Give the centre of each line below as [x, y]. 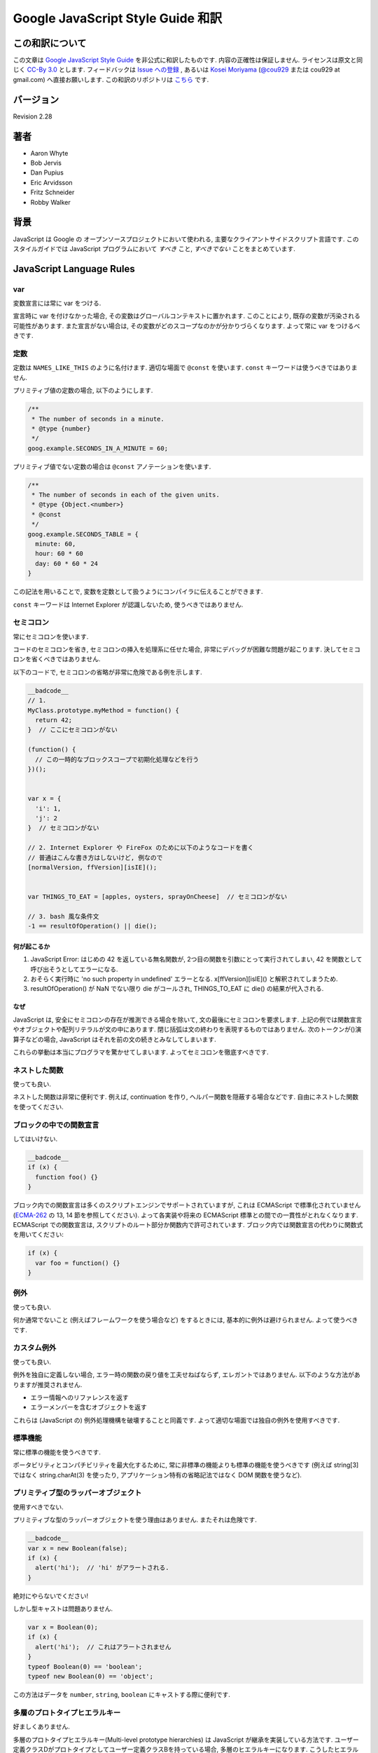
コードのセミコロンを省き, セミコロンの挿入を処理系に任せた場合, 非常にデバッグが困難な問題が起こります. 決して [177, 649]
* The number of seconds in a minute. [98, 419]
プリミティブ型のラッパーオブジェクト [77, 1493]
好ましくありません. [41, 1727]
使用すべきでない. [38, 1507]
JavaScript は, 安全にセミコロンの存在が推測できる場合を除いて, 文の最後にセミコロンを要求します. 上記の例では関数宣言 [188, 1020]
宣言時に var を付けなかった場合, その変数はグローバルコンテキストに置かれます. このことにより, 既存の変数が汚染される [187, 316]
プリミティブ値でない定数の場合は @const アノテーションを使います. [112, 466]
